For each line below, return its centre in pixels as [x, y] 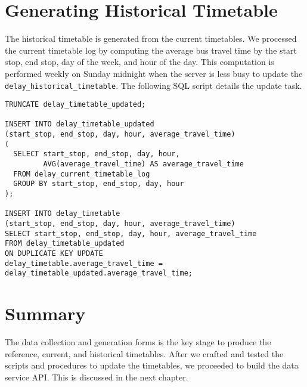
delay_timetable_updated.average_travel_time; [99, 273]
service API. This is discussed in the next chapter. [97, 377]
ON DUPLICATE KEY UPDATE [54, 253]
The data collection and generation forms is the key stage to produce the [138, 342]
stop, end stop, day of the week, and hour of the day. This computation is [139, 62]
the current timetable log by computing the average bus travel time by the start [151, 50]
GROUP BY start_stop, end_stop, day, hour [99, 184]
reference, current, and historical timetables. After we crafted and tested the [144, 353]
